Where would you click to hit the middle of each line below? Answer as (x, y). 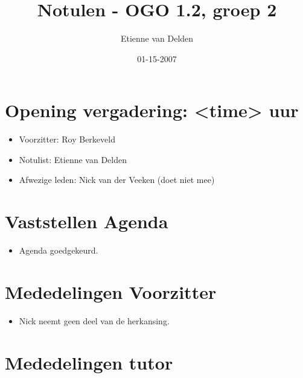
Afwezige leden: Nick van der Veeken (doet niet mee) (117, 180)
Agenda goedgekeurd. (59, 250)
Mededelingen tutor (89, 362)
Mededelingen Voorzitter (111, 291)
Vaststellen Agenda (87, 221)
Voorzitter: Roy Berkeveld (67, 139)
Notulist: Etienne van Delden (73, 159)
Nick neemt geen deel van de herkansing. (94, 320)
